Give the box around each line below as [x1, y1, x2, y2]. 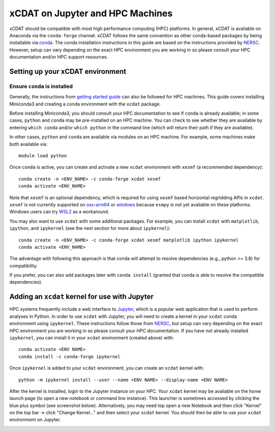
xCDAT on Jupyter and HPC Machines [9, 8, 173, 19]
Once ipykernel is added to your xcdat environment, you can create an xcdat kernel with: [9, 365, 204, 371]
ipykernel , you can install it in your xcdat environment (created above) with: [9, 334, 174, 341]
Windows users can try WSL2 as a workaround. [9, 209, 109, 215]
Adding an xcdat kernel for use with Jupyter [9, 292, 154, 301]
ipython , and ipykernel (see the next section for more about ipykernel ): [9, 225, 171, 231]
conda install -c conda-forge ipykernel [18, 354, 121, 359]
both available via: [9, 141, 48, 147]
